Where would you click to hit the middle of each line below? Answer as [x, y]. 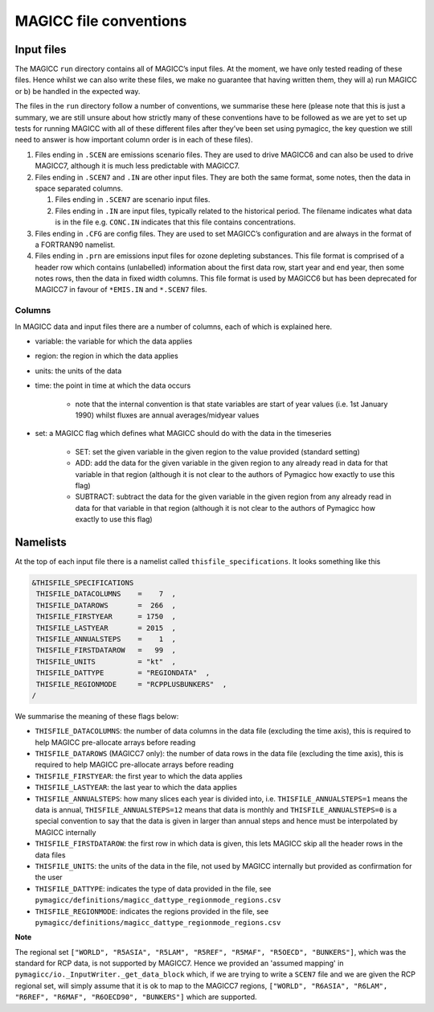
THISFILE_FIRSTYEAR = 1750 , [106, 617]
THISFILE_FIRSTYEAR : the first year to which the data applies [139, 775]
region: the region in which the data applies [106, 356]
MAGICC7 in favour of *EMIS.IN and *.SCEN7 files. [121, 290]
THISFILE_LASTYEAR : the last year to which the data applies [136, 788]
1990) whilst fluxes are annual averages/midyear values [167, 415]
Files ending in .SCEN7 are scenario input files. [133, 200]
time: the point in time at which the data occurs [113, 385]
